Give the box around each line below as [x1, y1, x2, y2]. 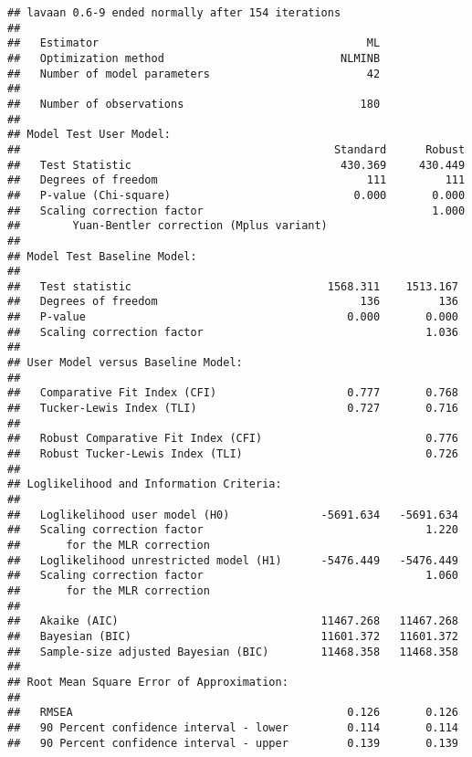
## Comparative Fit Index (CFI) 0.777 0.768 [7, 386, 458, 400]
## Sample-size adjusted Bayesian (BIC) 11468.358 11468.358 [7, 645, 458, 658]
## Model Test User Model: [7, 128, 171, 142]
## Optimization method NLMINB [7, 51, 381, 65]
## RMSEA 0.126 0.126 [7, 706, 458, 720]
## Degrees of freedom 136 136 [7, 295, 458, 309]
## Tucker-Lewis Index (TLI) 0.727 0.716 [7, 402, 458, 415]
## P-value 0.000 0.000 [7, 310, 458, 324]
